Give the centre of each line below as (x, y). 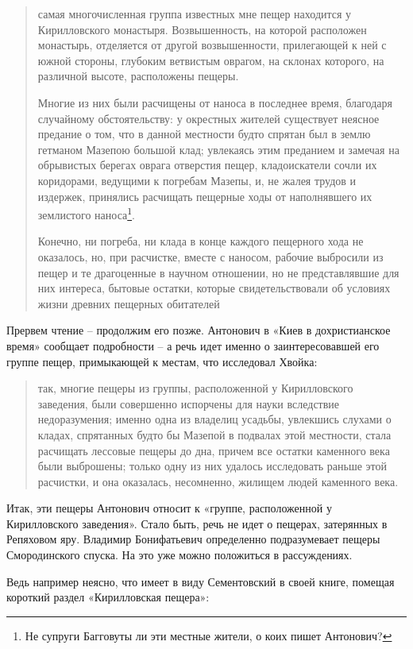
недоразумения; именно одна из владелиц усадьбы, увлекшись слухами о (214, 419)
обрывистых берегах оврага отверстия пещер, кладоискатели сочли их (207, 165)
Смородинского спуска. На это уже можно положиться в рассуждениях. (179, 555)
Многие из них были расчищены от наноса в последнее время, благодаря (215, 102)
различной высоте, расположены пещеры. (138, 76)
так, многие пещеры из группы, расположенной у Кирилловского (195, 388)
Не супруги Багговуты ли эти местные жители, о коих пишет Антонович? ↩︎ (208, 635)
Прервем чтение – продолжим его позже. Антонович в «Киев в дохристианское (199, 330)
